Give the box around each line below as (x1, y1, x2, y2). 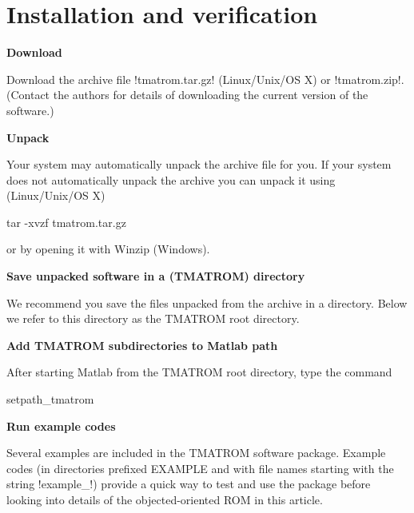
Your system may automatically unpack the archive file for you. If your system (6, 156, 392, 173)
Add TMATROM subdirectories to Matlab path (6, 336, 278, 353)
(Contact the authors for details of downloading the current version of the (6, 86, 368, 103)
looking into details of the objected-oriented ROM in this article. (6, 491, 323, 507)
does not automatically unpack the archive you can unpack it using (6, 171, 336, 188)
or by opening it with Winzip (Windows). (6, 241, 210, 257)
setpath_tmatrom (6, 391, 94, 408)
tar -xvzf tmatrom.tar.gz (6, 213, 126, 230)
